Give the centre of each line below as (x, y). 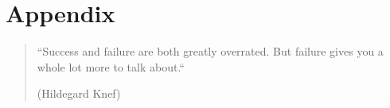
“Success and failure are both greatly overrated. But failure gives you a (210, 51)
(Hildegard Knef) (79, 93)
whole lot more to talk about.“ (111, 66)
